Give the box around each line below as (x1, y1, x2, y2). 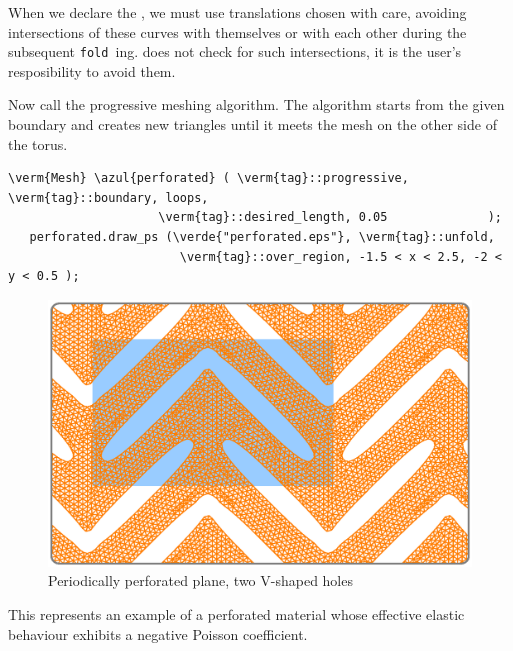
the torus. (8, 133, 68, 154)
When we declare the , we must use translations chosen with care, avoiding (8, 2, 467, 22)
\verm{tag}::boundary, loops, (8, 190, 209, 205)
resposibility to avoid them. (8, 60, 176, 81)
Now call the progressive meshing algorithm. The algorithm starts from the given (8, 94, 505, 115)
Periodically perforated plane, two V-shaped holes (48, 570, 353, 591)
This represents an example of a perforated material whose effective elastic (8, 604, 465, 625)
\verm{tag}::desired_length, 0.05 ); (158, 210, 502, 225)
